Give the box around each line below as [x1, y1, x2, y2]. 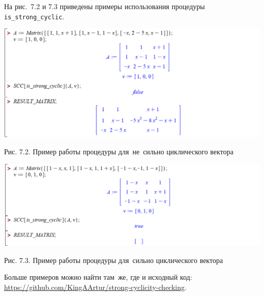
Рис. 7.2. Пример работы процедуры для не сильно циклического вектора [4, 146, 234, 156]
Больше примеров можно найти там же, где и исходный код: [4, 272, 192, 282]
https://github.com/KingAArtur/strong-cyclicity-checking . [4, 281, 187, 292]
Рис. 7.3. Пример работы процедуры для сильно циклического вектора [4, 254, 223, 265]
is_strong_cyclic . [4, 11, 64, 21]
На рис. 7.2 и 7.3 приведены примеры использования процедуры [4, 1, 205, 11]
